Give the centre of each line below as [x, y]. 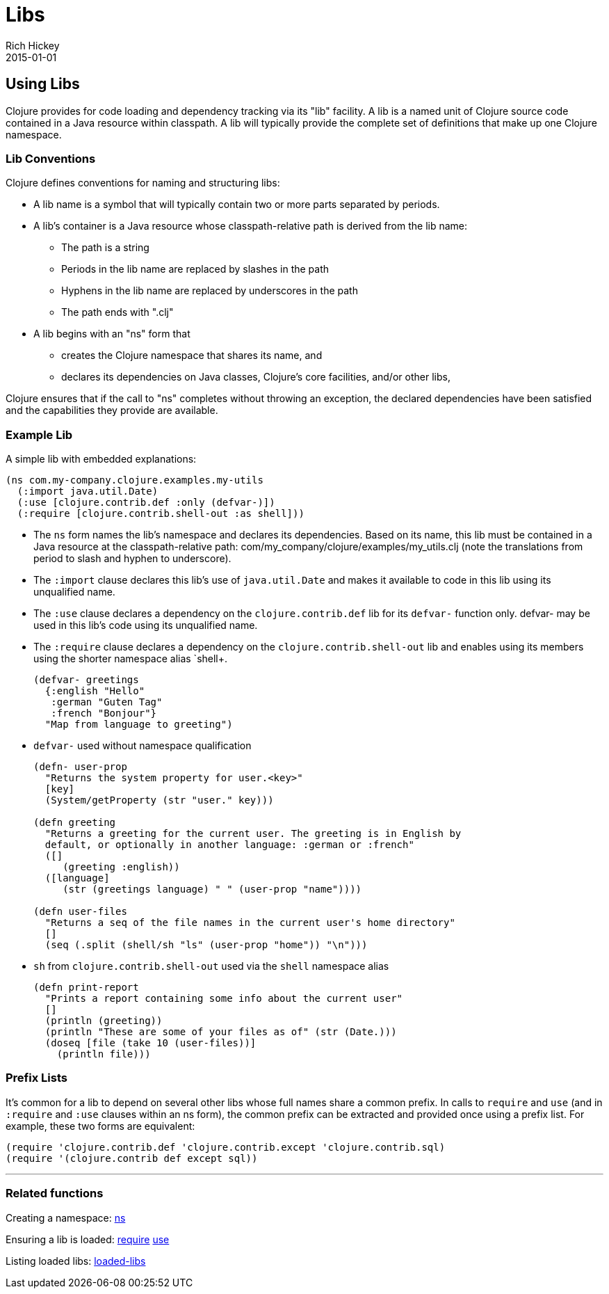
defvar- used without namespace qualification [143, 746]
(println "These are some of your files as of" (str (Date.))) [221, 1032]
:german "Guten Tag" [107, 702]
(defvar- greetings [86, 680]
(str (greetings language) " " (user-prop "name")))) [212, 889]
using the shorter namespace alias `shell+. [131, 659]
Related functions [55, 1193]
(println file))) [104, 1054]
